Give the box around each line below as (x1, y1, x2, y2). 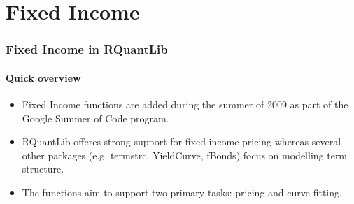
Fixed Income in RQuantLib (6, 41, 168, 58)
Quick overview (6, 70, 81, 85)
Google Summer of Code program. (22, 110, 169, 125)
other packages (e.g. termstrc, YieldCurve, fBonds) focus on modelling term (22, 147, 348, 162)
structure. (22, 161, 64, 176)
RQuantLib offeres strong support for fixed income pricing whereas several (22, 134, 341, 149)
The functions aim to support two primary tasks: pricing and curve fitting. (22, 184, 342, 199)
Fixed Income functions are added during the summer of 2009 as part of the (22, 97, 348, 112)
